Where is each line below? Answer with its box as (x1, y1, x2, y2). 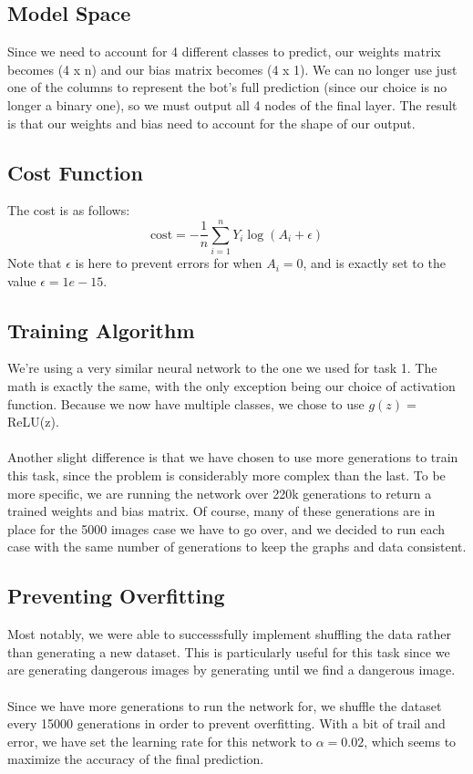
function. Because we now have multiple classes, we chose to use (7, 394, 365, 413)
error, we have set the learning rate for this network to (7, 731, 313, 750)
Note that (7, 253, 62, 273)
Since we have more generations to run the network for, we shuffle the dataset (7, 696, 442, 715)
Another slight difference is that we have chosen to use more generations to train (7, 448, 458, 467)
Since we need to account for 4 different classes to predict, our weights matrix (7, 42, 441, 61)
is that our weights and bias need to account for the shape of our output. (7, 113, 416, 132)
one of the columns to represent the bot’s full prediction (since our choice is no (7, 77, 447, 97)
